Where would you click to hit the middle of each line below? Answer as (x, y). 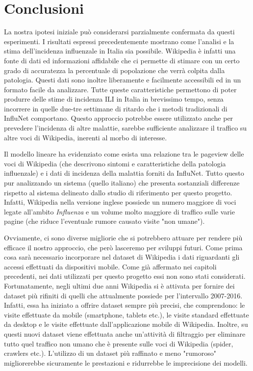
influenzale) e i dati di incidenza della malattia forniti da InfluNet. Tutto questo (124, 173)
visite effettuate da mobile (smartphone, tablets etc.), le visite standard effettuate (126, 314)
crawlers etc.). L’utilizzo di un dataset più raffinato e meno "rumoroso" (110, 353)
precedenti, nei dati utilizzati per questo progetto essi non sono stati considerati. (125, 276)
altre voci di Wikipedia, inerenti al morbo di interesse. (86, 137)
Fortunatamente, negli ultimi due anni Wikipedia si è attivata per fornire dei (119, 285)
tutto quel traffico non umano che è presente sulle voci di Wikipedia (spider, (119, 343)
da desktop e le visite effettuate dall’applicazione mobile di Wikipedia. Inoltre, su (126, 324)
